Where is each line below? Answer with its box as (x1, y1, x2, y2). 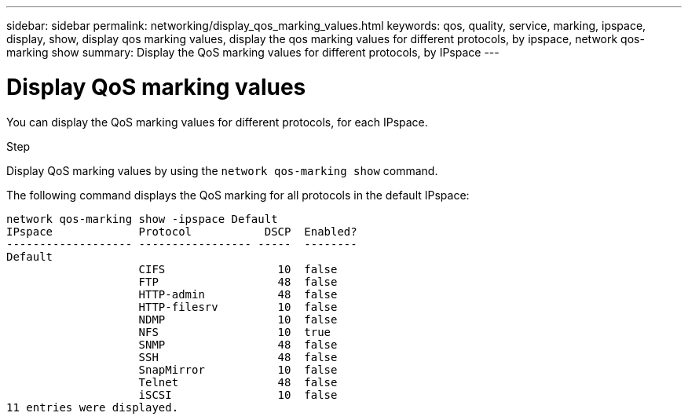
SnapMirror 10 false (138, 363, 338, 376)
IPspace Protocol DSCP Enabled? (6, 225, 357, 238)
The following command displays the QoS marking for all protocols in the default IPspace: (6, 188, 470, 202)
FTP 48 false (138, 275, 338, 288)
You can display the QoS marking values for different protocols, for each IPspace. (6, 115, 428, 129)
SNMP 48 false (138, 338, 338, 351)
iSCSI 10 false (138, 388, 338, 401)
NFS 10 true (138, 325, 331, 338)
